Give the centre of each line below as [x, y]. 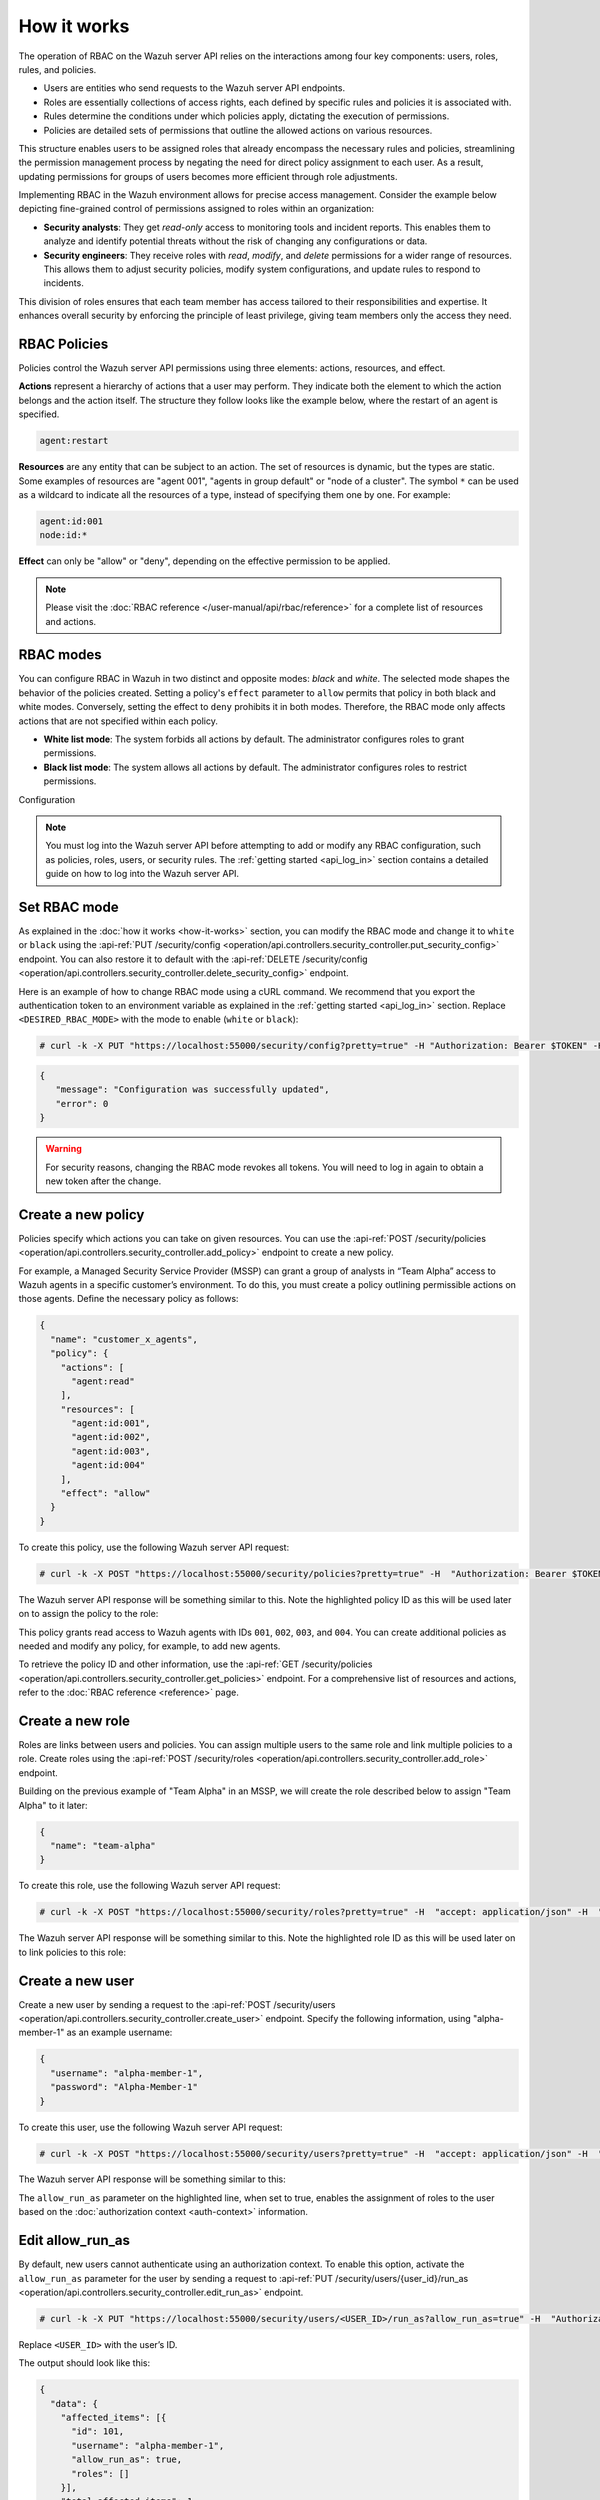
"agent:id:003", [111, 1451]
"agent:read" [103, 1381]
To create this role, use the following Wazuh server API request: [149, 1886]
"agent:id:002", [111, 1437]
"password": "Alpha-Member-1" [124, 2087]
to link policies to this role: [72, 1952]
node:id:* [63, 535]
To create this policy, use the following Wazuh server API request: [154, 1547]
